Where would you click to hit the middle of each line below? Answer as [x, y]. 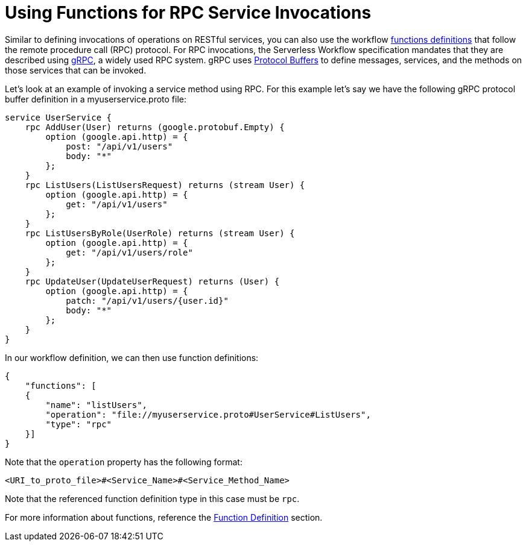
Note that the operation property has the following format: [124, 462]
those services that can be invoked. [76, 70]
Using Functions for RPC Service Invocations [188, 13]
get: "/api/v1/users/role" [129, 252]
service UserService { [59, 117]
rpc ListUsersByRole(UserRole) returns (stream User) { [160, 233]
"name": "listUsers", [97, 405]
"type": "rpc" [79, 424]
